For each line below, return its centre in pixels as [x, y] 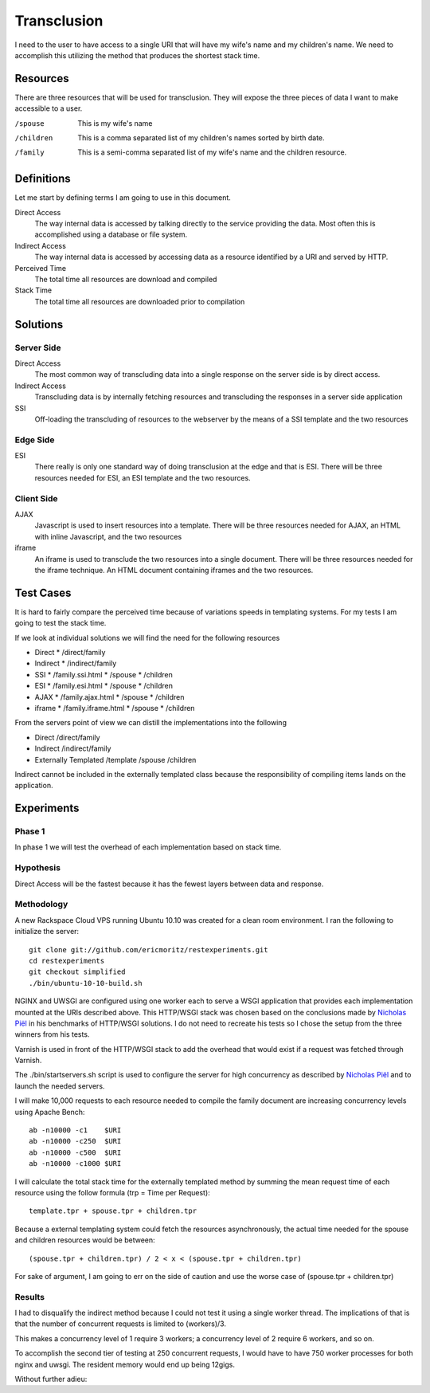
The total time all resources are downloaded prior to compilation [140, 301]
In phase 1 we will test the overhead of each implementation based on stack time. [148, 847]
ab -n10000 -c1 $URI [75, 1130]
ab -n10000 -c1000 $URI [75, 1164]
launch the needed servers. [60, 1086]
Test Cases [43, 593]
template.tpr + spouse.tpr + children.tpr [113, 1211]
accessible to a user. [49, 108]
